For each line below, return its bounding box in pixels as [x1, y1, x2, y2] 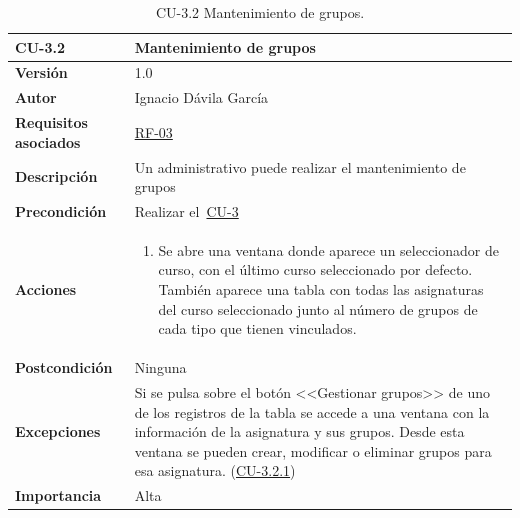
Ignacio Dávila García [134, 87, 269, 108]
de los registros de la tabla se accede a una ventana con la [134, 401, 490, 422]
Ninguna [134, 357, 187, 378]
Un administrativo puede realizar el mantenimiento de [134, 156, 466, 177]
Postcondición [15, 357, 113, 378]
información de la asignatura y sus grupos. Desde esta [134, 421, 465, 442]
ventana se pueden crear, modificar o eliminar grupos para [134, 440, 492, 461]
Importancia [15, 485, 102, 506]
